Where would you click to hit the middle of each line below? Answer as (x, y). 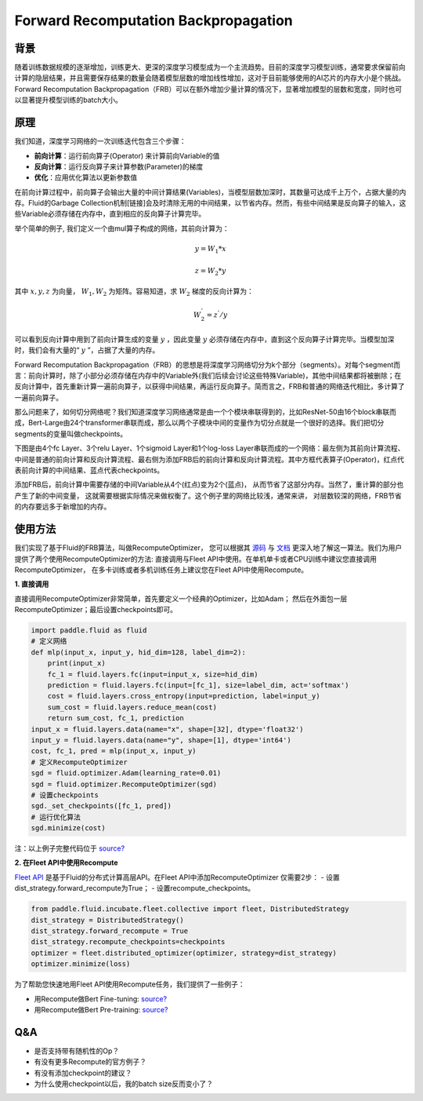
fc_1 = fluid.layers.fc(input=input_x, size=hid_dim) (153, 674)
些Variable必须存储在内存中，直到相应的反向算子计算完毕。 (110, 214)
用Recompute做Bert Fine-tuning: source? (101, 999)
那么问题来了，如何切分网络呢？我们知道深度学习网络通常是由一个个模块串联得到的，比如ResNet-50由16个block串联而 (206, 412)
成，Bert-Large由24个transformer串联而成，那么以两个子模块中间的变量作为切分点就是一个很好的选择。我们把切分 (199, 423)
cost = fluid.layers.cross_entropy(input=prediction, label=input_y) (184, 696)
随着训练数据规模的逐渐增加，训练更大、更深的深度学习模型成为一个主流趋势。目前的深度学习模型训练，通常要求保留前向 (210, 67)
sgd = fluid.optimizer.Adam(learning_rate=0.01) (126, 773)
